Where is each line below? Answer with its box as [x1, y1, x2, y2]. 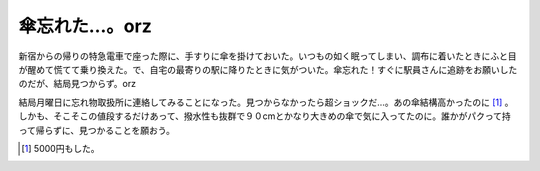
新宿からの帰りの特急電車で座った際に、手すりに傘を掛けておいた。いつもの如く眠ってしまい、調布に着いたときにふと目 [18, 50, 517, 62]
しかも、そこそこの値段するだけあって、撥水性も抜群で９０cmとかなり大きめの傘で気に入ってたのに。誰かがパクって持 [18, 110, 512, 122]
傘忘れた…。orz [18, 15, 152, 37]
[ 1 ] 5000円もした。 [21, 142, 100, 154]
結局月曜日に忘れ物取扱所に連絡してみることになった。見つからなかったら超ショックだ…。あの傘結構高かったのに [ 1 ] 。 [18, 96, 514, 108]
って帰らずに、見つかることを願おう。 [18, 124, 175, 136]
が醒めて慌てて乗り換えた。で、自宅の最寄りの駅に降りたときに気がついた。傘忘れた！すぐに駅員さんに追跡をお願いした [18, 63, 518, 75]
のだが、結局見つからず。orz [18, 78, 137, 90]
